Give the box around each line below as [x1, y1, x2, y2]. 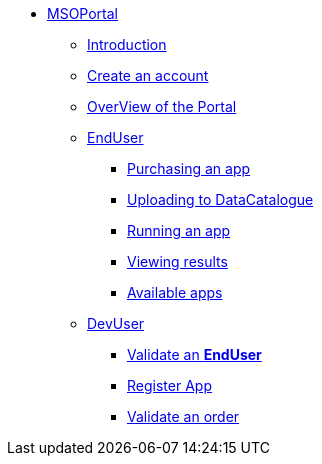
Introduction [87, 36, 167, 53]
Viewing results [127, 253, 228, 270]
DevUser [87, 315, 145, 332]
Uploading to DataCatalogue [127, 191, 314, 208]
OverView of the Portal [87, 98, 237, 115]
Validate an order [127, 408, 240, 425]
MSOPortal [47, 5, 118, 22]
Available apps [127, 284, 223, 301]
